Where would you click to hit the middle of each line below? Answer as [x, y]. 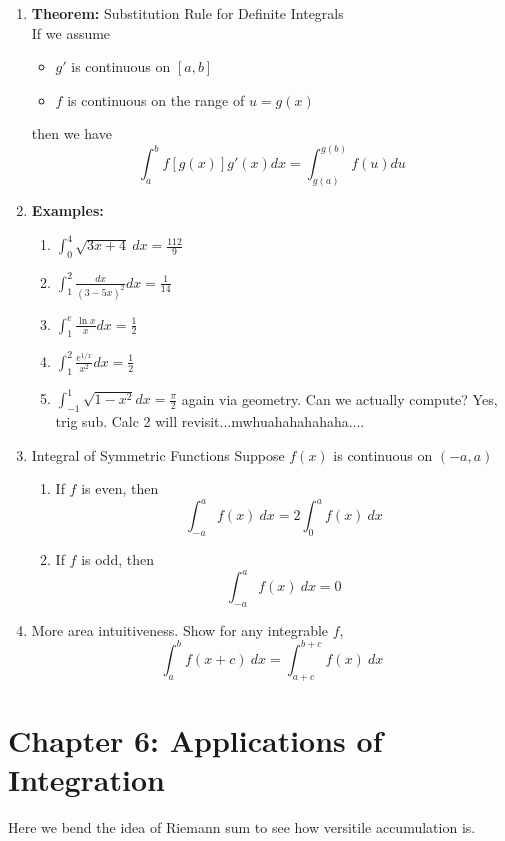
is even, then [120, 488]
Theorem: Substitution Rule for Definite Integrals [187, 13]
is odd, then [117, 559]
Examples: [67, 210]
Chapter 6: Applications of [195, 739]
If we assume [71, 32]
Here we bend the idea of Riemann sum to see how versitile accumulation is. [242, 827]
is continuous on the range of [156, 99]
